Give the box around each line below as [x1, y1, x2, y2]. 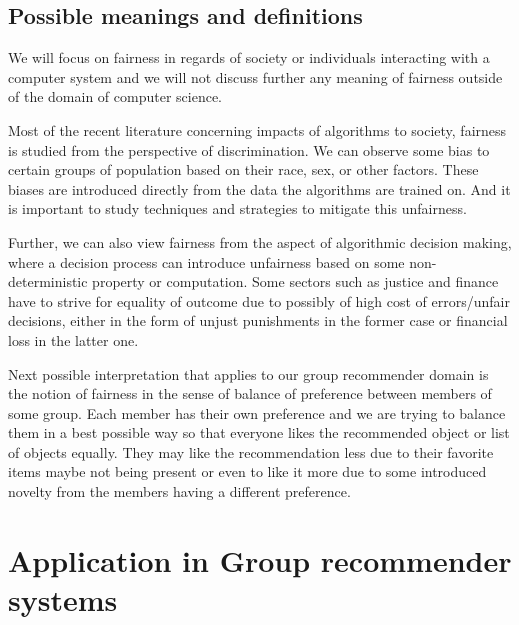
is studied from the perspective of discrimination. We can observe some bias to [8, 139, 490, 160]
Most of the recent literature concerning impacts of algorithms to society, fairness [8, 119, 507, 140]
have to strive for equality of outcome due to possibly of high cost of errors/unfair [8, 290, 510, 311]
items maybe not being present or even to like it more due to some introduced [8, 461, 487, 482]
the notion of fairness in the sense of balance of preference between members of [8, 383, 492, 404]
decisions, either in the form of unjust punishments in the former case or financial [8, 310, 508, 331]
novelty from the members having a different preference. [8, 481, 351, 502]
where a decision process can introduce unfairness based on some [8, 251, 405, 272]
